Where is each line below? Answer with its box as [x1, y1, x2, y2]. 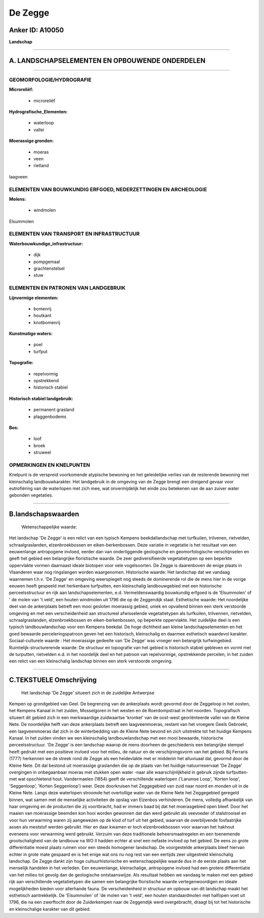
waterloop [33, 120, 54, 126]
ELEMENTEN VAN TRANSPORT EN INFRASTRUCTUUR [9, 230, 140, 237]
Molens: [9, 196, 26, 202]
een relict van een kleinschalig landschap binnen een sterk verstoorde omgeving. [9, 658, 173, 664]
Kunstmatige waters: [9, 330, 53, 337]
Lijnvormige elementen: [9, 295, 59, 301]
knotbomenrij [33, 319, 61, 325]
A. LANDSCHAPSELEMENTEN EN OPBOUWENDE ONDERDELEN [9, 56, 206, 65]
